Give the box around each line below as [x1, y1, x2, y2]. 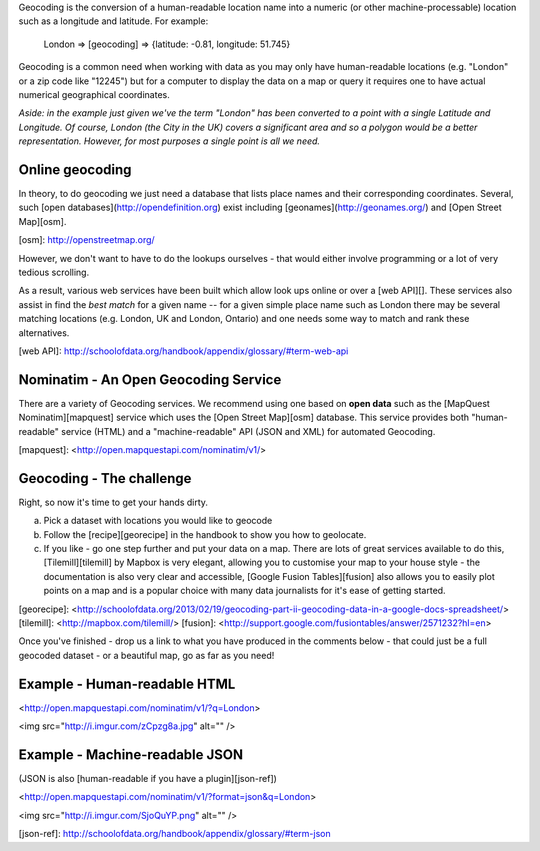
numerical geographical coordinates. [18, 88, 170, 100]
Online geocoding [18, 161, 132, 178]
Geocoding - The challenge [18, 470, 192, 487]
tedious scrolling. [18, 266, 90, 278]
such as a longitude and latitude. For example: [18, 15, 209, 27]
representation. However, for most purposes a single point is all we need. [18, 135, 320, 147]
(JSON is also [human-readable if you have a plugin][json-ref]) [18, 773, 277, 785]
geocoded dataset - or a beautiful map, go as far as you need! [18, 649, 275, 661]
